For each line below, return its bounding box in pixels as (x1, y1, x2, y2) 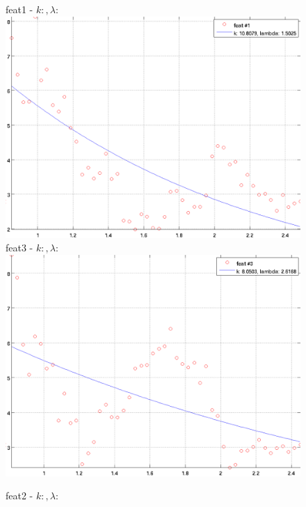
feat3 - (6, 240, 33, 255)
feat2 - (6, 488, 33, 503)
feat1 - (6, 2, 33, 16)
